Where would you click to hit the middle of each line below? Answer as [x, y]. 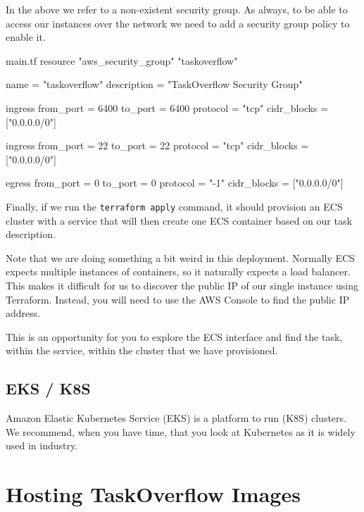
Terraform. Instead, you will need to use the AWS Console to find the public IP [178, 299]
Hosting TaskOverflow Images [153, 494]
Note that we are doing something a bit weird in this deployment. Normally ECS [180, 257]
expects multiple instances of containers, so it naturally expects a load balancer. [178, 271]
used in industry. [42, 445]
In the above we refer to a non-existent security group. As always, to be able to [177, 9]
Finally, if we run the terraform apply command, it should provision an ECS [174, 206]
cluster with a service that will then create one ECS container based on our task [179, 220]
